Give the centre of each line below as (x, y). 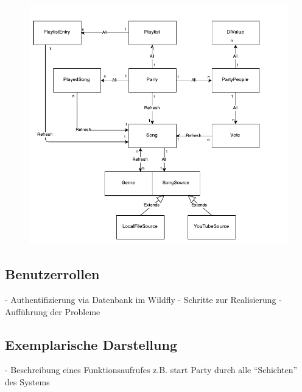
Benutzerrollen (52, 274)
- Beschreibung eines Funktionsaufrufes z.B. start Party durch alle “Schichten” (151, 370)
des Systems (27, 382)
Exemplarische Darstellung (91, 344)
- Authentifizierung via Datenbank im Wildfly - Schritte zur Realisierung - (143, 300)
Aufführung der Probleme (53, 311)
